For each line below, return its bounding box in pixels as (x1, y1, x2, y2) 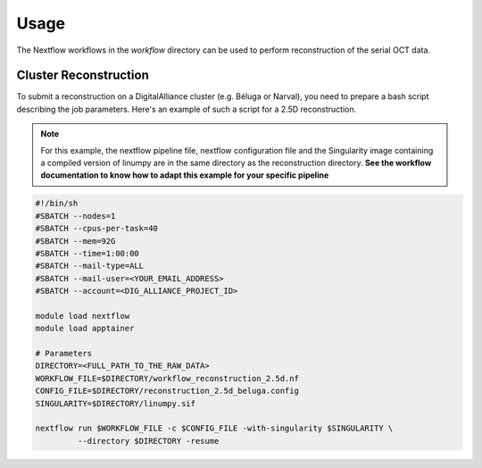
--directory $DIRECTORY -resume (77, 436, 220, 446)
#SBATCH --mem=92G (35, 236, 116, 246)
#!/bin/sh (35, 198, 79, 209)
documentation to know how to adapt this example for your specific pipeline (40, 170, 329, 180)
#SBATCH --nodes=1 (35, 211, 116, 221)
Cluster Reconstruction (16, 68, 149, 83)
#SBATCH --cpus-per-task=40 (35, 223, 158, 234)
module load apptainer (35, 323, 135, 334)
